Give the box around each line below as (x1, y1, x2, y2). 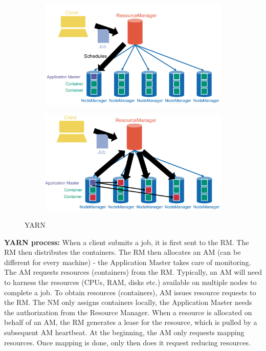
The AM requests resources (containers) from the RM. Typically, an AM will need (4, 267, 262, 277)
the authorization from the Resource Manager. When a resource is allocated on (4, 306, 252, 317)
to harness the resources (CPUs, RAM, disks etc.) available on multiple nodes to (4, 277, 257, 288)
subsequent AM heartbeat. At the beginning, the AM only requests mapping (4, 327, 245, 338)
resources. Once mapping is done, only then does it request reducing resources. (4, 337, 251, 347)
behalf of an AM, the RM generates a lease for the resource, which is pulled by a (4, 317, 257, 327)
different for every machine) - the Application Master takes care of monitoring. (4, 256, 251, 267)
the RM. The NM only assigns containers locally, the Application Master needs (4, 297, 252, 308)
